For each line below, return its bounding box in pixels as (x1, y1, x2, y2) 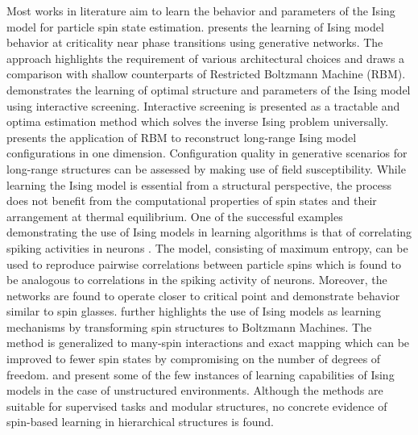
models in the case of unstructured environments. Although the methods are (6, 382, 383, 399)
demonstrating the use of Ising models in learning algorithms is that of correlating (6, 224, 412, 241)
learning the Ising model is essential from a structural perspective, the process (6, 176, 391, 193)
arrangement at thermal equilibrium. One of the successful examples (6, 207, 343, 224)
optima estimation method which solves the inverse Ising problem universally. (6, 113, 389, 130)
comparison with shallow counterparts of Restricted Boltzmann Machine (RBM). (6, 65, 406, 82)
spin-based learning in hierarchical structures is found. (6, 413, 274, 430)
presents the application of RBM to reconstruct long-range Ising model (6, 128, 357, 145)
